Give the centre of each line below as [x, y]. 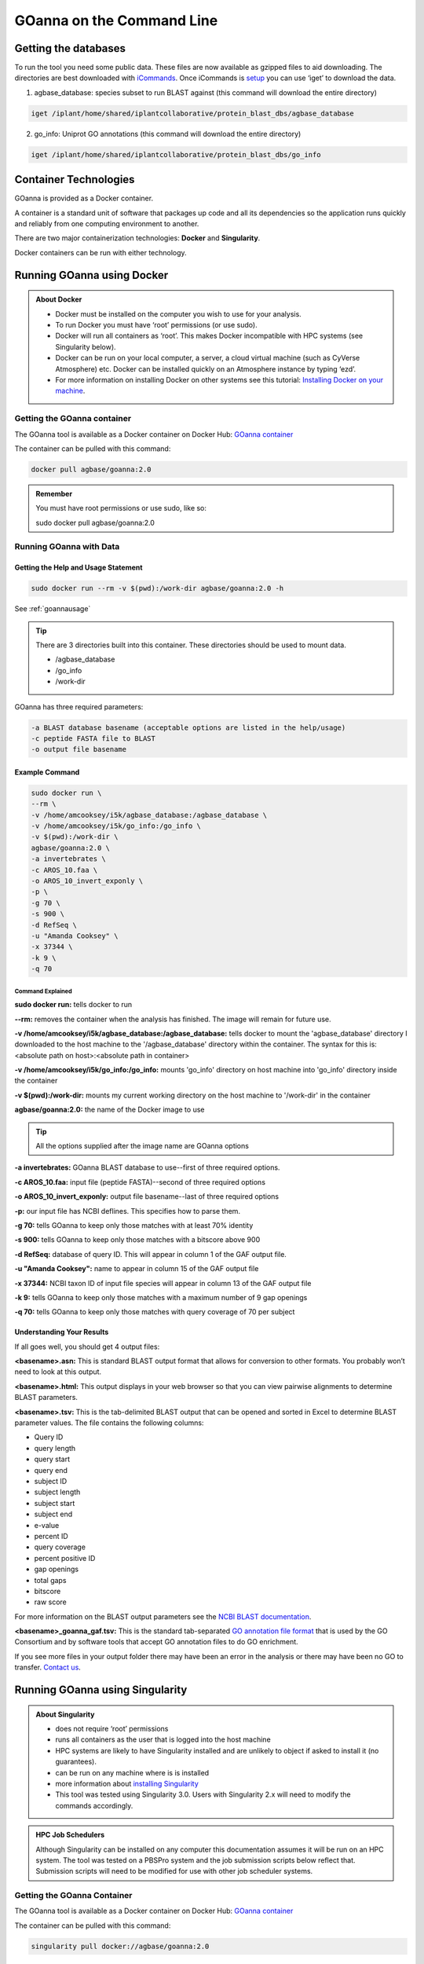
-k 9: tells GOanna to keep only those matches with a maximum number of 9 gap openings [161, 1297]
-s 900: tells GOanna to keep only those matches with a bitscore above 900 [137, 1240]
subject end [53, 1514]
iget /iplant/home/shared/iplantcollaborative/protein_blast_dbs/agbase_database [193, 113]
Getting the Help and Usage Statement [79, 568]
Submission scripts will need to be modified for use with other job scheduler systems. [174, 1871]
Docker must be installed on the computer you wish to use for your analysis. [178, 313]
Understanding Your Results [62, 1332]
